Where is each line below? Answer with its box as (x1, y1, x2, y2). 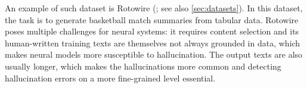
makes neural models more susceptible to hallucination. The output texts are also (5, 48, 303, 61)
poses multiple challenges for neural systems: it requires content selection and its (5, 25, 299, 37)
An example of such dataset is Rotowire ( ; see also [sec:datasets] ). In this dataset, (5, 2, 303, 14)
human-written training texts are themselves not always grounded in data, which (5, 36, 300, 49)
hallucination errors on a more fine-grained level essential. (5, 71, 216, 84)
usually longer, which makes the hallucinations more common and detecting (5, 59, 281, 72)
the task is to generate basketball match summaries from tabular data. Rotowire (5, 13, 299, 26)
